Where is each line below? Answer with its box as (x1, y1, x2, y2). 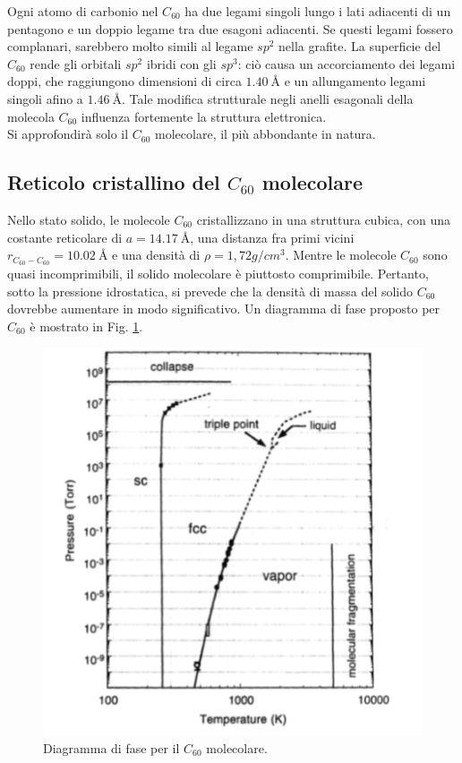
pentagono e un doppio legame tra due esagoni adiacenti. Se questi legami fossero (7, 19, 453, 38)
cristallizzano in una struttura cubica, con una (196, 210, 451, 228)
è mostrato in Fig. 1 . (30, 316, 143, 335)
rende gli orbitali (30, 54, 122, 73)
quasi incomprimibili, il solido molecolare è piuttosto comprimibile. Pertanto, (7, 264, 429, 282)
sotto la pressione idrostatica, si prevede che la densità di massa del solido (7, 281, 414, 300)
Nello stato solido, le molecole (7, 210, 170, 228)
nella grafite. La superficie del (278, 37, 441, 56)
